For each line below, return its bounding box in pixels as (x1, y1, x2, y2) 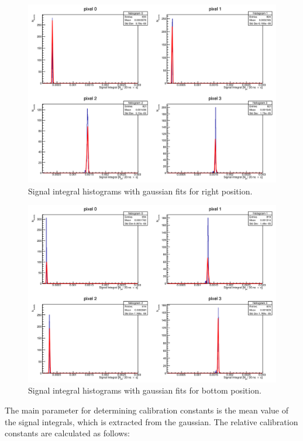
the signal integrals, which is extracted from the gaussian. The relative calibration (5, 415, 298, 428)
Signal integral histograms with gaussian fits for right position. (28, 184, 253, 197)
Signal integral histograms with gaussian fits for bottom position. (28, 384, 261, 396)
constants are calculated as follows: (5, 427, 130, 439)
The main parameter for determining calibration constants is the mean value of (5, 404, 288, 416)
